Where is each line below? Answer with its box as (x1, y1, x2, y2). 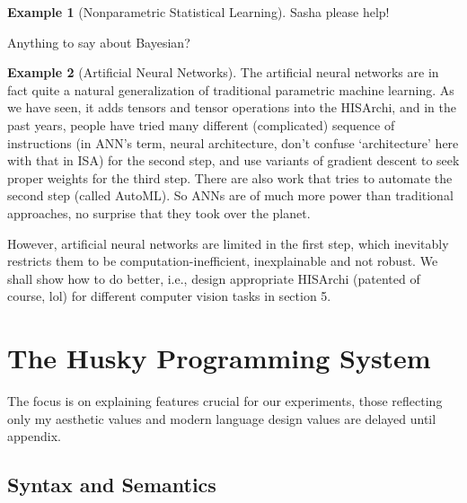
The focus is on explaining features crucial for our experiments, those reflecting (7, 392, 443, 410)
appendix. (7, 427, 61, 446)
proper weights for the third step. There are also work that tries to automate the (7, 168, 453, 187)
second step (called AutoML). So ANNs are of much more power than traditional (7, 186, 454, 205)
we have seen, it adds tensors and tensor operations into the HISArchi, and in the (7, 98, 456, 117)
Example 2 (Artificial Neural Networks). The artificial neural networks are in (7, 63, 439, 82)
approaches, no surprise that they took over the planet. (7, 203, 311, 222)
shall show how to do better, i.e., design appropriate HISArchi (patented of (7, 269, 420, 287)
